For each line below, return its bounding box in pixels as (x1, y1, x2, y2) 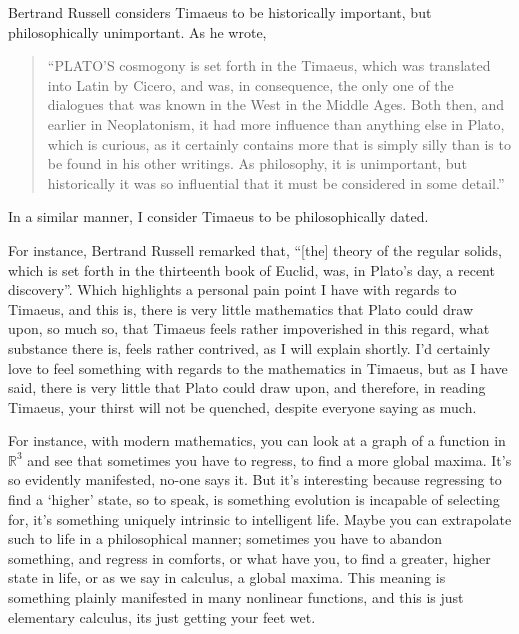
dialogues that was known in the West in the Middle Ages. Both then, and (47, 94, 505, 115)
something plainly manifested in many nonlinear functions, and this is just (8, 587, 464, 608)
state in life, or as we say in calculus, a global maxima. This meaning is (8, 567, 446, 588)
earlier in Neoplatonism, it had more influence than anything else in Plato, (47, 113, 505, 134)
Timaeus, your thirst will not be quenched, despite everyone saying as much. (8, 396, 477, 417)
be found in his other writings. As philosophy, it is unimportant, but (47, 153, 467, 174)
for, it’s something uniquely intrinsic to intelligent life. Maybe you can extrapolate (8, 508, 512, 529)
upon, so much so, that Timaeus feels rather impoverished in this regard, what (8, 318, 490, 339)
